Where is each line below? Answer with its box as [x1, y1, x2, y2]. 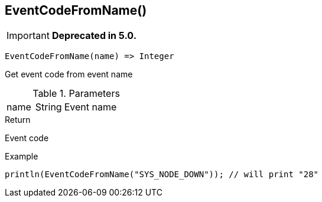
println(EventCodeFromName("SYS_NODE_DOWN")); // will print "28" [5, 170, 319, 180]
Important [6, 30, 50, 42]
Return [5, 115, 31, 125]
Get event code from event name [5, 69, 133, 80]
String [35, 101, 62, 113]
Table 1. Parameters [32, 87, 120, 100]
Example [5, 151, 38, 162]
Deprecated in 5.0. [51, 30, 136, 42]
